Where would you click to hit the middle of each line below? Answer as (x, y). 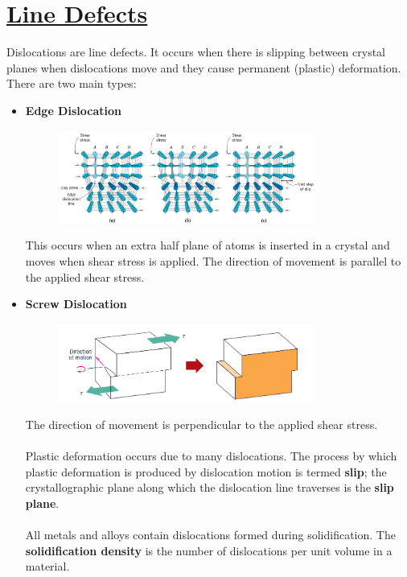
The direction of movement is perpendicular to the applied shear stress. (201, 425)
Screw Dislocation (76, 304)
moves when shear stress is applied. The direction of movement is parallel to (213, 261)
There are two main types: (72, 83)
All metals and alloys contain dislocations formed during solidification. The (210, 535)
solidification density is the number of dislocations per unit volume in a (209, 550)
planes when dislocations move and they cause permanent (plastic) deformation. (204, 67)
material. (47, 566)
